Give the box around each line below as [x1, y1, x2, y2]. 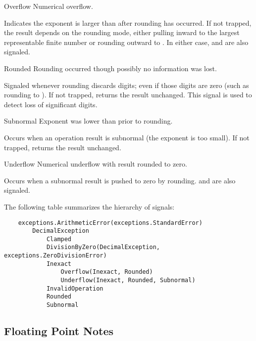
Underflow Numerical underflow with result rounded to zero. [4, 159, 187, 169]
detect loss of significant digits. [4, 99, 98, 109]
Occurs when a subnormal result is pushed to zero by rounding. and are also [4, 175, 236, 185]
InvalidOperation [46, 285, 103, 292]
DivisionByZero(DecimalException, [46, 244, 160, 251]
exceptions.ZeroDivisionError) [4, 252, 107, 259]
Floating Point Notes [4, 323, 114, 339]
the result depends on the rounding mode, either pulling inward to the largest [4, 27, 240, 38]
